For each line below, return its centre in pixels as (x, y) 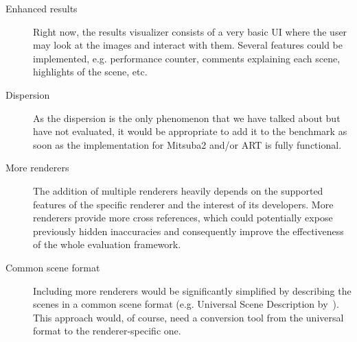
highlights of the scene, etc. (90, 72)
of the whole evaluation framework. (107, 244)
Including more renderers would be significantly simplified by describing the (192, 290)
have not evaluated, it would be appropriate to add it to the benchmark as (190, 131)
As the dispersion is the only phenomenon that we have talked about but (187, 118)
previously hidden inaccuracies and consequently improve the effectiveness (188, 231)
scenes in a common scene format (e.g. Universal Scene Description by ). (186, 304)
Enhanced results (42, 8)
